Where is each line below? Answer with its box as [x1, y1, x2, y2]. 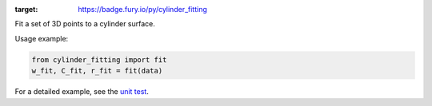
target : [14, 5, 38, 14]
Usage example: [14, 33, 69, 43]
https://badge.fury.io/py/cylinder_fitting [78, 5, 208, 14]
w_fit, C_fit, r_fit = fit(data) [31, 66, 163, 76]
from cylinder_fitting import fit [31, 55, 167, 64]
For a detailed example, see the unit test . [14, 87, 150, 96]
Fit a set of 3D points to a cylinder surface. [14, 19, 156, 29]
